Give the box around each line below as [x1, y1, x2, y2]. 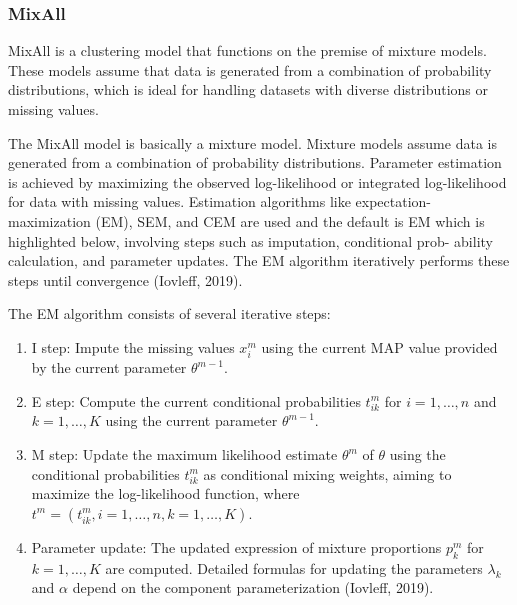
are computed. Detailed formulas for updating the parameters [105, 557, 483, 578]
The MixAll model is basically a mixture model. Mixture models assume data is [8, 132, 497, 153]
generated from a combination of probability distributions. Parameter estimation [8, 152, 502, 173]
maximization [8, 210, 91, 231]
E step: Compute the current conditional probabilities [31, 390, 361, 411]
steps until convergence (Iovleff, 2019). [8, 269, 243, 290]
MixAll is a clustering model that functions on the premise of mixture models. [8, 40, 487, 61]
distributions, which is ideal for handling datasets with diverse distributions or [8, 79, 488, 100]
